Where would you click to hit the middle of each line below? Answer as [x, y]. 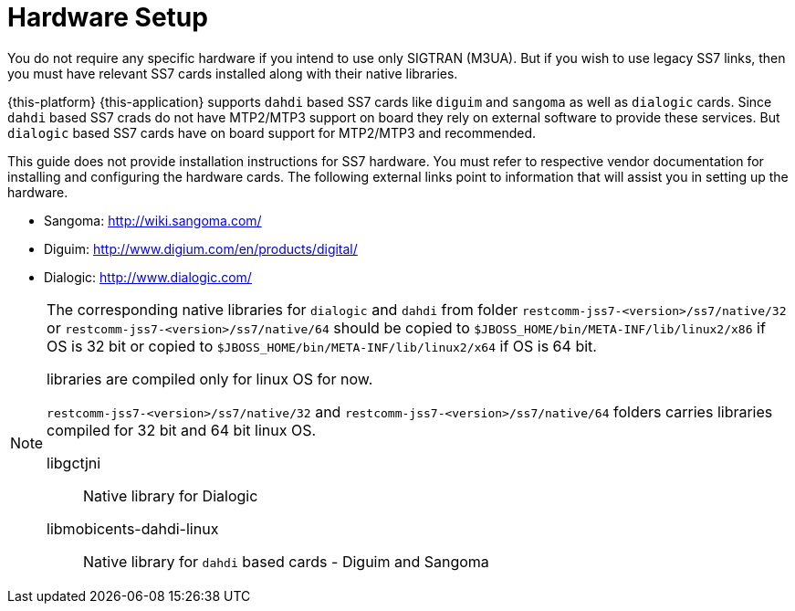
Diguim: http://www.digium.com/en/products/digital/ [201, 248]
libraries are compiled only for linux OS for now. [210, 379]
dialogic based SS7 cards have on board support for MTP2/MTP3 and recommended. [272, 132]
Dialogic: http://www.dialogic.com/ [148, 277]
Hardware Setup [108, 17]
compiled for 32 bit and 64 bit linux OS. [182, 430]
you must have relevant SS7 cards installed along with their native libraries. [233, 73]
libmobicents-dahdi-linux [133, 528]
